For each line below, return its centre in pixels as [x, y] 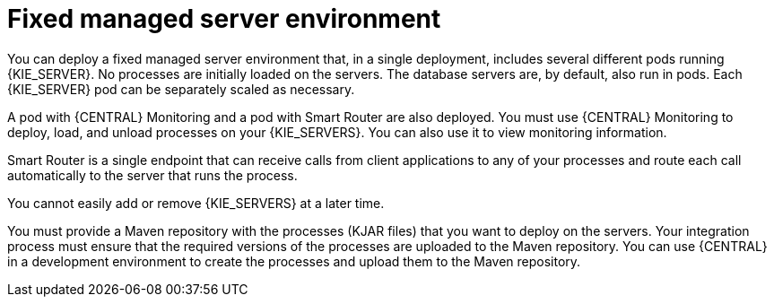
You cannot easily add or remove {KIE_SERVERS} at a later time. [196, 203]
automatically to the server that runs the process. [152, 175]
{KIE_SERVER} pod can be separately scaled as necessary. [181, 89]
